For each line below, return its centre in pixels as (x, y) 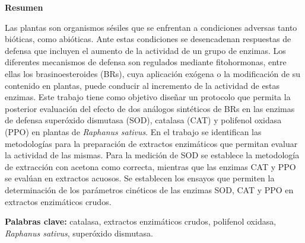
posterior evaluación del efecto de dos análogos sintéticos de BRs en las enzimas (150, 108)
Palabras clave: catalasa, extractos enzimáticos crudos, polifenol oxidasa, (141, 221)
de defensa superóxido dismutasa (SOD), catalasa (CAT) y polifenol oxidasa (143, 120)
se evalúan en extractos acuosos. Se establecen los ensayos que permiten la (140, 178)
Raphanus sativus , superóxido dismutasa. (79, 233)
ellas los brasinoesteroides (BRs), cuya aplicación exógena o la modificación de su (152, 73)
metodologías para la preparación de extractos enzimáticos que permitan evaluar (151, 143)
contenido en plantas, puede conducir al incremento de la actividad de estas (142, 85)
